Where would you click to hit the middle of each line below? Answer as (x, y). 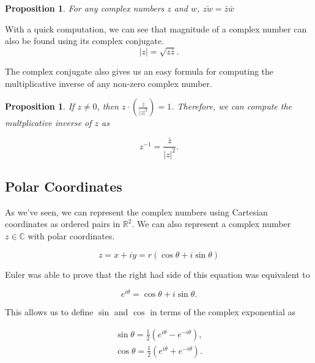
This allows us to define (49, 312)
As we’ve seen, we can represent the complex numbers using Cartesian (136, 211)
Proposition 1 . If (40, 106)
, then (108, 106)
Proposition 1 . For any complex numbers (85, 8)
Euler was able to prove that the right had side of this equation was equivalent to (157, 274)
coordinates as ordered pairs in (63, 224)
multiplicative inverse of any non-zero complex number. (109, 83)
